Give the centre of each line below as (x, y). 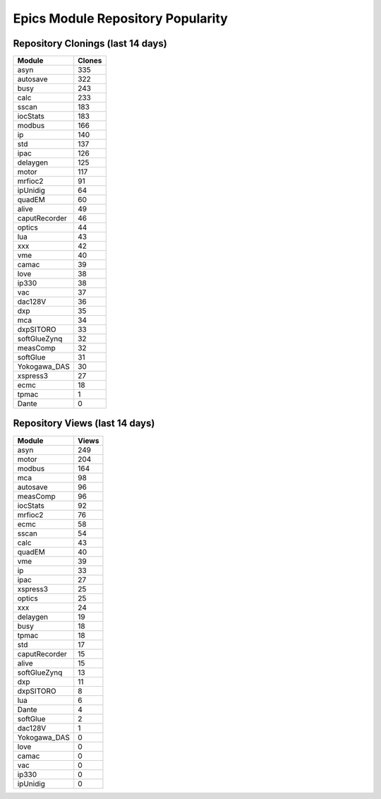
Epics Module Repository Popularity (121, 18)
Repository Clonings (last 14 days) (90, 43)
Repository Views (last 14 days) (84, 424)
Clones (90, 61)
